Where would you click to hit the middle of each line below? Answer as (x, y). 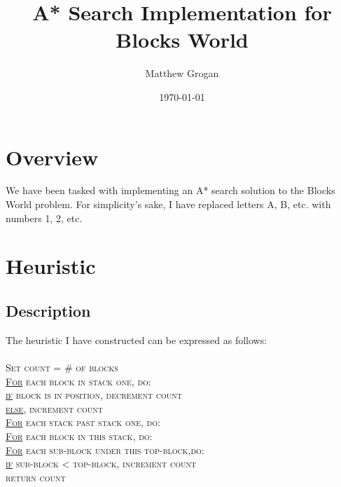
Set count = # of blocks (62, 367)
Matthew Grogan (182, 73)
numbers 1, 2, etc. (44, 218)
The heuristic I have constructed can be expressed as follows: (137, 339)
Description (48, 310)
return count (36, 477)
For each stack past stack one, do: (83, 422)
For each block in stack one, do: (78, 381)
